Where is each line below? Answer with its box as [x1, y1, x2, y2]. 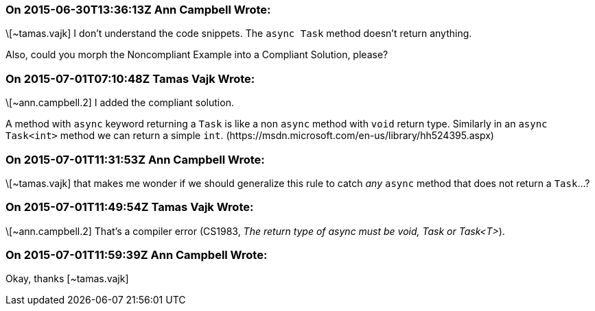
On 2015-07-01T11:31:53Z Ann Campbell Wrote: [5, 152, 265, 166]
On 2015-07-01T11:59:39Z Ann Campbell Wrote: [5, 248, 268, 262]
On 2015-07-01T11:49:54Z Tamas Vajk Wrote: [5, 200, 254, 214]
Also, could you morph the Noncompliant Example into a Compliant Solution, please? [5, 49, 388, 61]
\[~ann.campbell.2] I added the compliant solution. [5, 97, 234, 109]
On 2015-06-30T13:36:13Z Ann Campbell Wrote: [5, 3, 271, 16]
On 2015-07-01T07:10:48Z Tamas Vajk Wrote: [5, 71, 255, 86]
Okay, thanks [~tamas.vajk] [5, 273, 129, 285]
